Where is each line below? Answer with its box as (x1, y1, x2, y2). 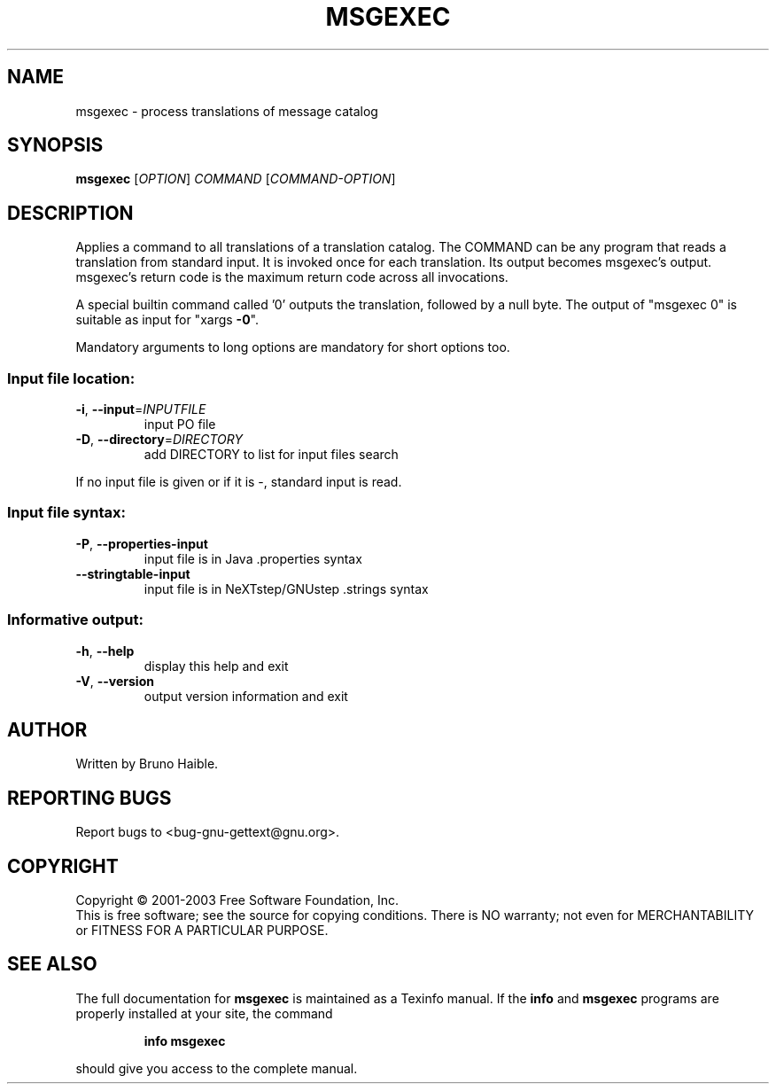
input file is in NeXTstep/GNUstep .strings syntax (144, 581, 429, 596)
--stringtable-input (75, 565, 190, 581)
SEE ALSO (7, 953, 97, 976)
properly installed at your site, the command (75, 1005, 333, 1021)
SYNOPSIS (7, 134, 104, 157)
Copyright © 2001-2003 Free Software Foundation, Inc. (75, 892, 399, 908)
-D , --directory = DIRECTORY (75, 432, 243, 448)
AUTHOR (7, 718, 88, 741)
